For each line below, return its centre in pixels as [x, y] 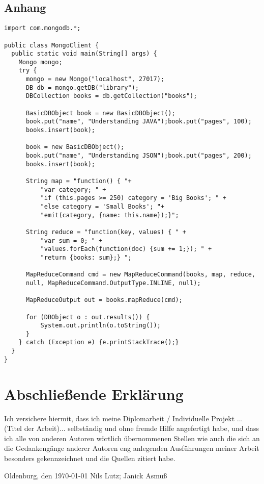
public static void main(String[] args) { [84, 54]
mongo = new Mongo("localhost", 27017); [95, 79]
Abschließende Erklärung [94, 393]
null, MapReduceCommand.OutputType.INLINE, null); [113, 283]
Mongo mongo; [40, 62]
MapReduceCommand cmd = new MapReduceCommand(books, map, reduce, [140, 275]
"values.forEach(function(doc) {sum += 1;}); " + [126, 249]
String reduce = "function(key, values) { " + [106, 232]
